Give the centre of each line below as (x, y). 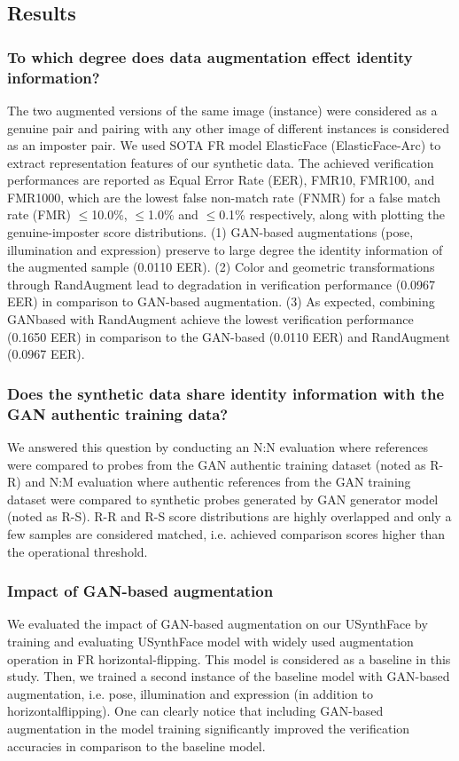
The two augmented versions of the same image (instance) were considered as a (222, 110)
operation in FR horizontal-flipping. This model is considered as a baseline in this (229, 658)
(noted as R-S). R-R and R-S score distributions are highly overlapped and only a (229, 516)
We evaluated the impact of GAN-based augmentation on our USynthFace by (218, 624)
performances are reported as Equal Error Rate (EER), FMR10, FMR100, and (221, 180)
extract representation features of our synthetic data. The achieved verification (221, 162)
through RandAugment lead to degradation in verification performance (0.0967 (222, 284)
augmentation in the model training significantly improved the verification (209, 728)
